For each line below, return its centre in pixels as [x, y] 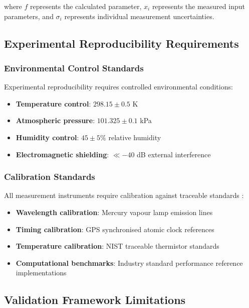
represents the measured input [198, 6]
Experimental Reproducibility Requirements [121, 43]
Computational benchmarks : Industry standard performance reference [129, 263]
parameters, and [29, 16]
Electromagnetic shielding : [62, 154]
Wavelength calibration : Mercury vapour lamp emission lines [114, 212]
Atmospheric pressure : [55, 120]
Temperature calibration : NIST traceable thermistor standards [117, 246]
